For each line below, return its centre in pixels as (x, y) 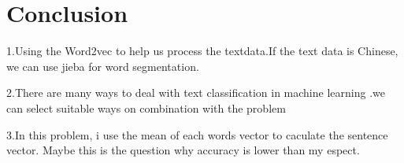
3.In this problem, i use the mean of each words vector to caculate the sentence (197, 134)
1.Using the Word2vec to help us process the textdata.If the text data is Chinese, (202, 51)
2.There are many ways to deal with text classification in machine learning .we (196, 93)
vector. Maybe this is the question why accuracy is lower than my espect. (183, 150)
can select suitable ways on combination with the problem (146, 107)
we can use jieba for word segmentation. (103, 66)
